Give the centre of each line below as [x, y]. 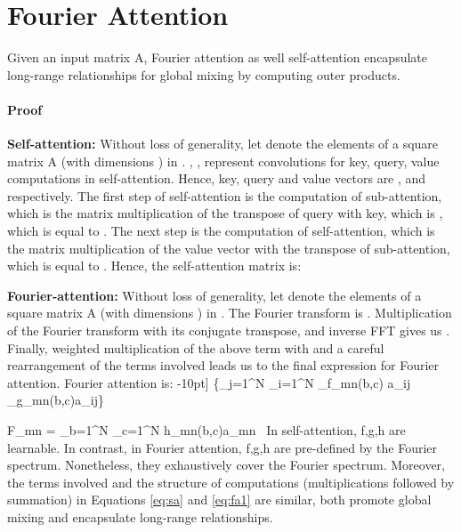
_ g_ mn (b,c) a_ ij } [56, 400]
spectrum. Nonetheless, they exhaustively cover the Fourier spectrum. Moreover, [226, 465]
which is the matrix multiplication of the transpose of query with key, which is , [225, 213]
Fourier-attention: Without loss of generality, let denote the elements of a [214, 295]
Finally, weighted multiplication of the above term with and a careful [196, 347]
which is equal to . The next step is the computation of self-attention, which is [221, 231]
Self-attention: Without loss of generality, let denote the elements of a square [223, 144]
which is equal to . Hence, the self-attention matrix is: [154, 266]
